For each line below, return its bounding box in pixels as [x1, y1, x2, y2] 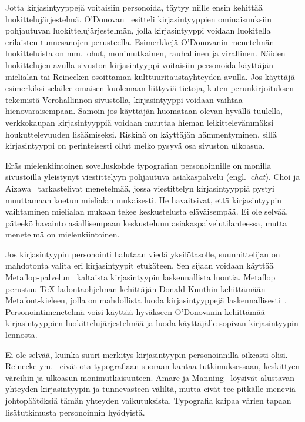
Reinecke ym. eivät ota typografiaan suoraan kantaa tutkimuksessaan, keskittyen [5, 360, 300, 372]
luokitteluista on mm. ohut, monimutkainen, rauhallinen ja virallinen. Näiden [5, 47, 286, 59]
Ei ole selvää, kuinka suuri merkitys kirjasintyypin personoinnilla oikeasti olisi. [5, 348, 288, 360]
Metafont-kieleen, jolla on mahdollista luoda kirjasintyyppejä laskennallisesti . [5, 294, 287, 306]
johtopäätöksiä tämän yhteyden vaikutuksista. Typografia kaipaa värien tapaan [5, 394, 291, 406]
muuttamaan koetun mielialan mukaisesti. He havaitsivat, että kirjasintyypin [5, 193, 282, 206]
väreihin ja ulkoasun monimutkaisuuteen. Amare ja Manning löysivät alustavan [5, 371, 294, 383]
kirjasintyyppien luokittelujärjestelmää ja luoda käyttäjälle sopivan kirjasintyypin [5, 317, 299, 329]
